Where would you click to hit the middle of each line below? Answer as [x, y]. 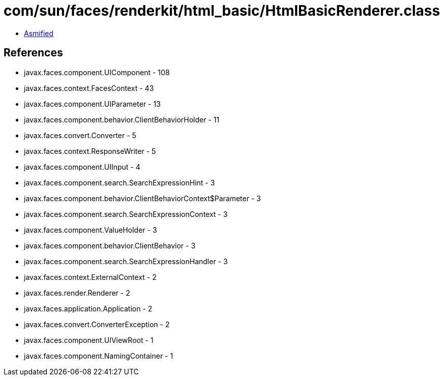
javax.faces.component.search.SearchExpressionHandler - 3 [126, 261]
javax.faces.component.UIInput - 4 [82, 167]
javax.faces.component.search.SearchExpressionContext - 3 [126, 214]
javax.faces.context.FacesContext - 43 [89, 88]
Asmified [39, 33]
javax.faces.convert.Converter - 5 [80, 135]
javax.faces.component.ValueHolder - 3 [91, 230]
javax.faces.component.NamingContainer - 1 [99, 356]
